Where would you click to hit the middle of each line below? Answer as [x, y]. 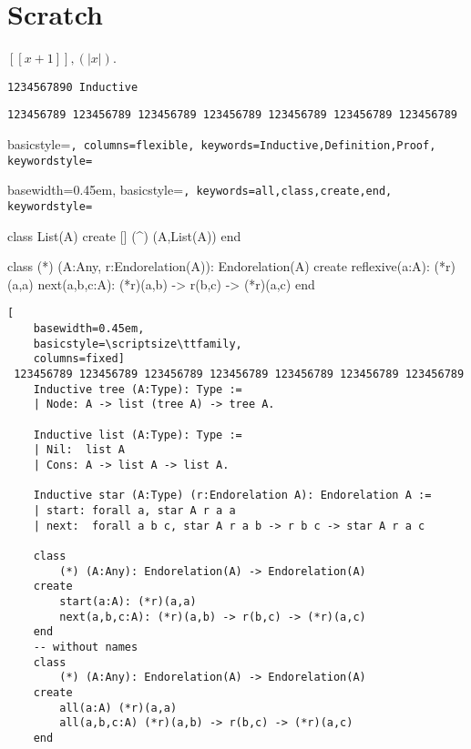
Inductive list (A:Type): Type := [138, 435]
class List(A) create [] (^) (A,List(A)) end [124, 235]
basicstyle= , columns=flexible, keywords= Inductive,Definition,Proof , [222, 144]
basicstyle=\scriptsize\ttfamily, [138, 344]
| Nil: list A [79, 450]
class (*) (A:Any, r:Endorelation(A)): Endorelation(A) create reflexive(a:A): [219, 266]
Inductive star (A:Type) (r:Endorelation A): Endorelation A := [232, 496]
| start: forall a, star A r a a [134, 510]
